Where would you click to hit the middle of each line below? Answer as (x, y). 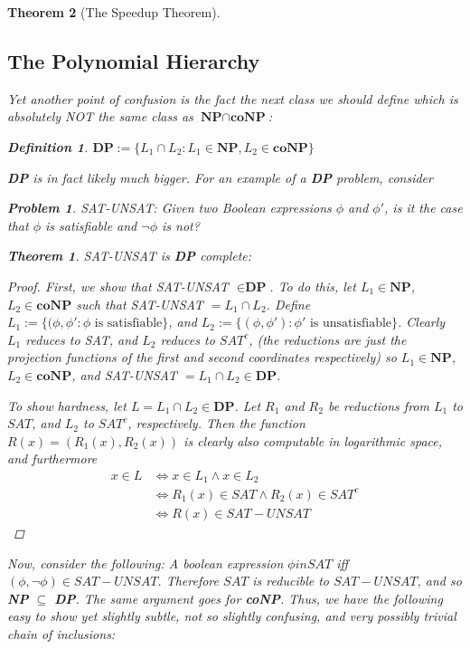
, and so (439, 581)
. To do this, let (313, 286)
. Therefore (188, 581)
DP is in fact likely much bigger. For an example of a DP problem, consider (220, 177)
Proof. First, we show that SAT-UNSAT (118, 286)
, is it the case (423, 208)
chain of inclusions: (61, 633)
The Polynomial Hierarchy (134, 60)
